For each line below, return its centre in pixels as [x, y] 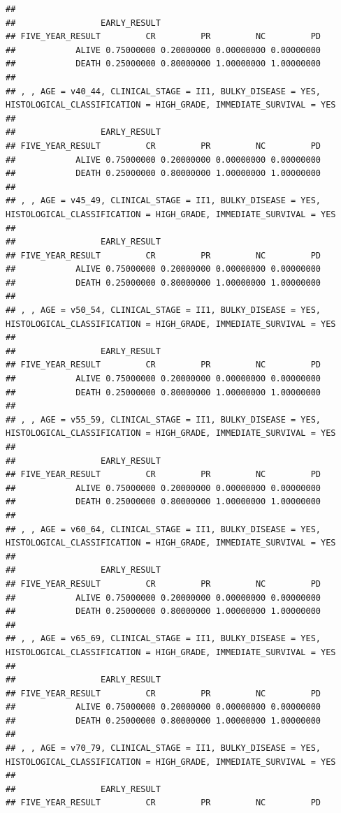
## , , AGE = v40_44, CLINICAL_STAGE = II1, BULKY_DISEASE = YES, [164, 91]
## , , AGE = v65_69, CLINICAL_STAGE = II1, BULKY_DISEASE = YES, [164, 639]
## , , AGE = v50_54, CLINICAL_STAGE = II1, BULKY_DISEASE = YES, [164, 310]
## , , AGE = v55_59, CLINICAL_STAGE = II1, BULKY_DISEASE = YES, [164, 419]
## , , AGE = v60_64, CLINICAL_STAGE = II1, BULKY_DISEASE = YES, [164, 529]
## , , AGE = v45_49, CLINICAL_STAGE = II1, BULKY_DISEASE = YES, [164, 201]
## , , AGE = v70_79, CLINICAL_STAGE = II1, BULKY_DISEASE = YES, [164, 748]
